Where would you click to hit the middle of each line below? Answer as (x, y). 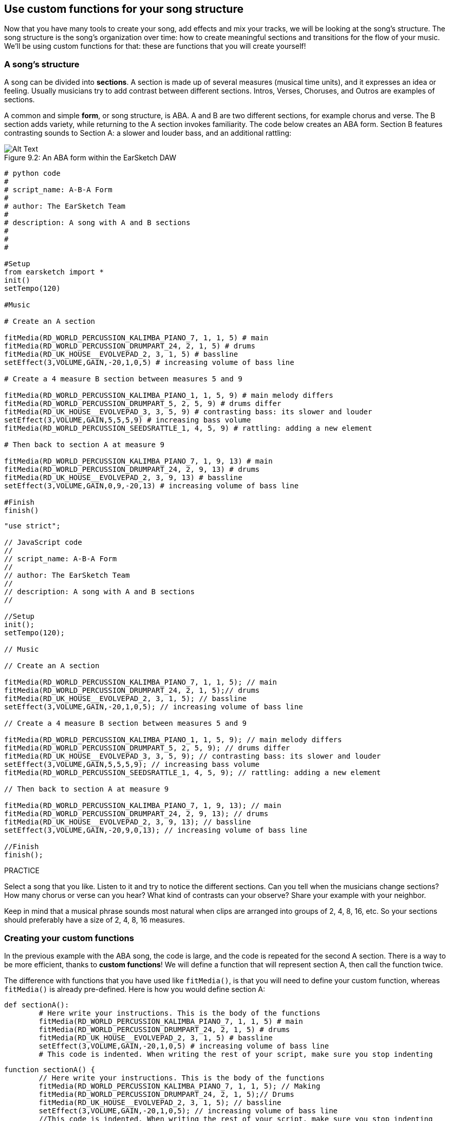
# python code (32, 173)
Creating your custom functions (69, 938)
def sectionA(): (37, 1005)
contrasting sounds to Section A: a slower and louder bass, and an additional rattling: (148, 133)
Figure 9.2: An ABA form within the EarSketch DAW (90, 158)
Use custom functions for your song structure (124, 9)
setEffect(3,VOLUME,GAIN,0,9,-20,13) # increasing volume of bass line (152, 486)
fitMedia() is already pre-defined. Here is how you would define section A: (135, 989)
